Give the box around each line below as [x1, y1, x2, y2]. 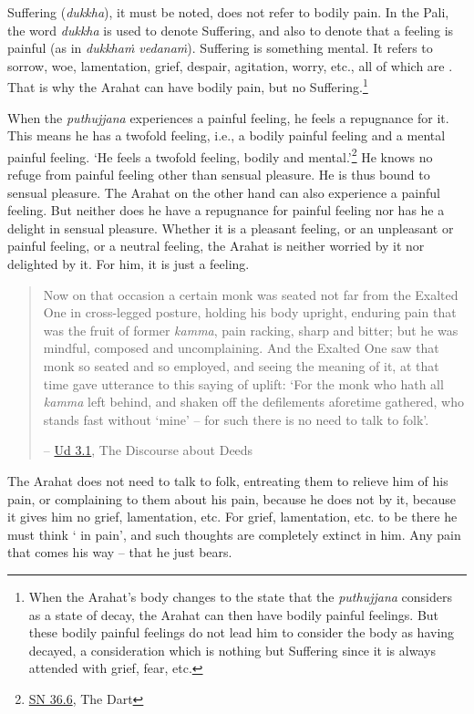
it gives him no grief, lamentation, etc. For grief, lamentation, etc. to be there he [7, 507, 458, 526]
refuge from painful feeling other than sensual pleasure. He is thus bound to [7, 165, 430, 184]
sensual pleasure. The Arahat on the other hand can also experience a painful [7, 182, 440, 202]
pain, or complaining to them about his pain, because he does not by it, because [7, 489, 456, 508]
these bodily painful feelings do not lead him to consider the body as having [28, 623, 455, 642]
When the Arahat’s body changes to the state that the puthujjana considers [28, 586, 453, 605]
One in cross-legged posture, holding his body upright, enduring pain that [43, 303, 457, 322]
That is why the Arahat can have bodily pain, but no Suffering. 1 [7, 75, 368, 97]
